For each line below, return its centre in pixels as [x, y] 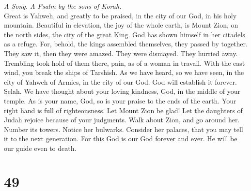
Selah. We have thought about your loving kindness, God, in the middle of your [122, 91]
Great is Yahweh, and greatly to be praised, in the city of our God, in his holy [120, 15]
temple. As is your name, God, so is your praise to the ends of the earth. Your [120, 100]
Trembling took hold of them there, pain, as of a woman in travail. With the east [125, 63]
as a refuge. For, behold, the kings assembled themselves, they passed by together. [126, 44]
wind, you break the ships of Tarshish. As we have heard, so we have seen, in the [124, 72]
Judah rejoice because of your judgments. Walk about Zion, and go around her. [122, 120]
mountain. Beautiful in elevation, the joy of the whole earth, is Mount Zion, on [121, 25]
